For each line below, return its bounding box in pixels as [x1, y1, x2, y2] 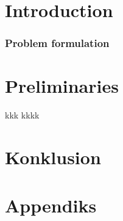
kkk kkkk [5, 109, 40, 121]
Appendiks [5, 192, 97, 217]
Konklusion [5, 145, 101, 170]
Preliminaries [5, 73, 119, 98]
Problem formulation [5, 35, 110, 51]
